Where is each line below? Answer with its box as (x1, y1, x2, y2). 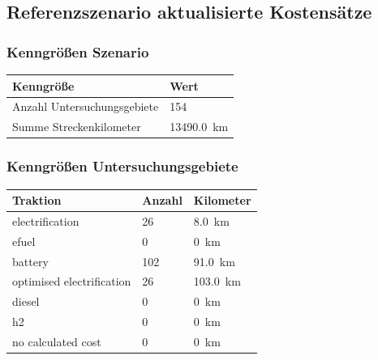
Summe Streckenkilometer (12, 118, 141, 135)
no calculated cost (12, 332, 101, 349)
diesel (12, 293, 40, 310)
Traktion (12, 192, 62, 208)
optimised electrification (12, 273, 131, 290)
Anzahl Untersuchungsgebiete (12, 98, 159, 115)
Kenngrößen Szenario (6, 41, 149, 61)
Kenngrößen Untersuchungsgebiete (6, 156, 238, 176)
